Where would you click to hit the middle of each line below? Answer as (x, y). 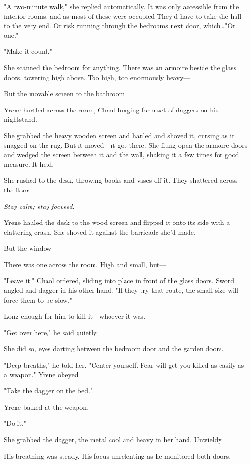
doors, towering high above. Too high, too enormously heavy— (97, 77)
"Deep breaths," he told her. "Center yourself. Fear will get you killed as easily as (124, 365)
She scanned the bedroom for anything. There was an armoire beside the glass (120, 67)
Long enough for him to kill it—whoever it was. (75, 316)
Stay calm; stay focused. (39, 206)
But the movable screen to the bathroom (64, 93)
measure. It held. (29, 164)
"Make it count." (28, 51)
